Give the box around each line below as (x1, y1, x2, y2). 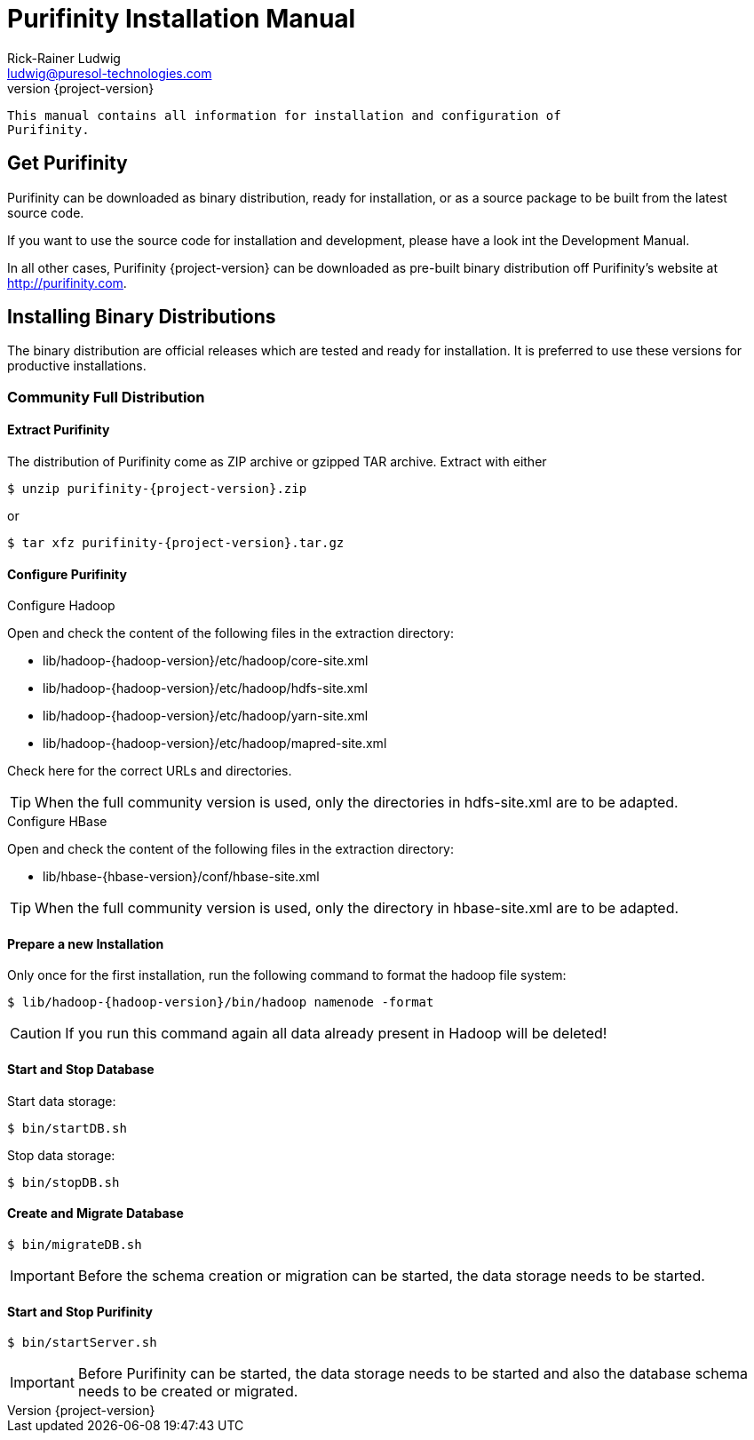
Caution (10, 1024, 62, 1043)
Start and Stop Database (7, 1062, 155, 1078)
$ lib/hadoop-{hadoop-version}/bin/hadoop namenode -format (7, 995, 434, 1010)
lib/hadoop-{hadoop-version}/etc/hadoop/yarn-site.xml (43, 708, 369, 724)
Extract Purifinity (7, 422, 110, 438)
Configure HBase (7, 814, 107, 830)
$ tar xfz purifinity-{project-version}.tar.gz (7, 536, 345, 551)
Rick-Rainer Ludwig (7, 50, 121, 66)
